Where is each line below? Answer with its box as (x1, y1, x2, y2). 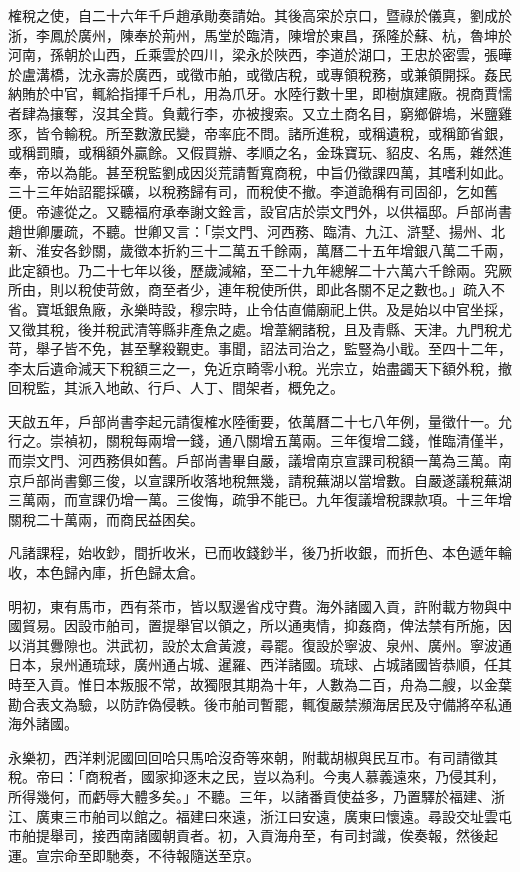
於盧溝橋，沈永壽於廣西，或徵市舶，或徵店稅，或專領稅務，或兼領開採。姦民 (8, 63, 512, 84)
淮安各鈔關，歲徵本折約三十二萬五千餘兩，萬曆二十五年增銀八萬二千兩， (35, 240, 512, 261)
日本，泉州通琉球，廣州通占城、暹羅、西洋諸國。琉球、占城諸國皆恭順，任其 (8, 654, 512, 675)
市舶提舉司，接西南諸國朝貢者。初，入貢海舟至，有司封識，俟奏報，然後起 (8, 825, 498, 846)
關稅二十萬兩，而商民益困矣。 (8, 508, 204, 529)
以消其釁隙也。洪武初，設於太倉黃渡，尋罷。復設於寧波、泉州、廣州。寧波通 (8, 634, 512, 655)
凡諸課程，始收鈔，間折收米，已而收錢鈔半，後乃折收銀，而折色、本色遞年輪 (8, 542, 512, 563)
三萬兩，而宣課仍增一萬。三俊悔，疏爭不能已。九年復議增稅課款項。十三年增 (8, 489, 512, 510)
